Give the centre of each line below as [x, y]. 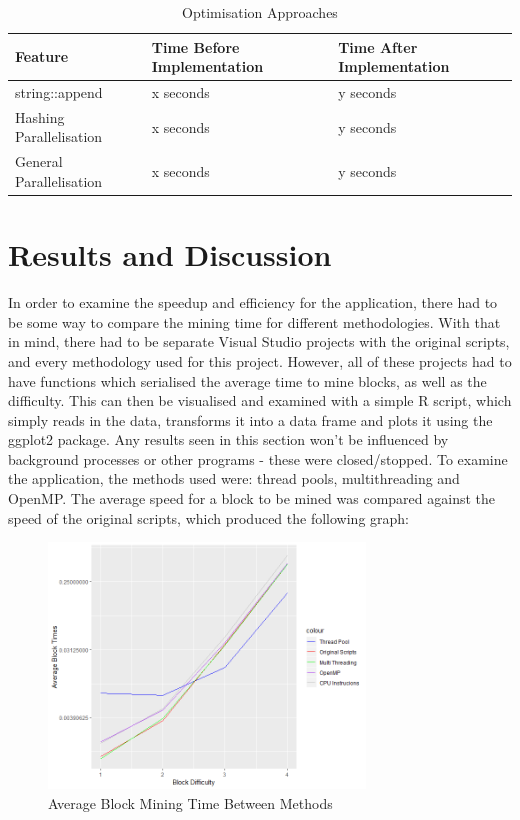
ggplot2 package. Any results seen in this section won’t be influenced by [228, 439]
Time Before [195, 46]
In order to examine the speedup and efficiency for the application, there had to [253, 302]
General [39, 161]
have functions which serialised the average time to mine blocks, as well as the [247, 380]
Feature [42, 56]
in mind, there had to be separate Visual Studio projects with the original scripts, [259, 341]
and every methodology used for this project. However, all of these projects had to [260, 360]
